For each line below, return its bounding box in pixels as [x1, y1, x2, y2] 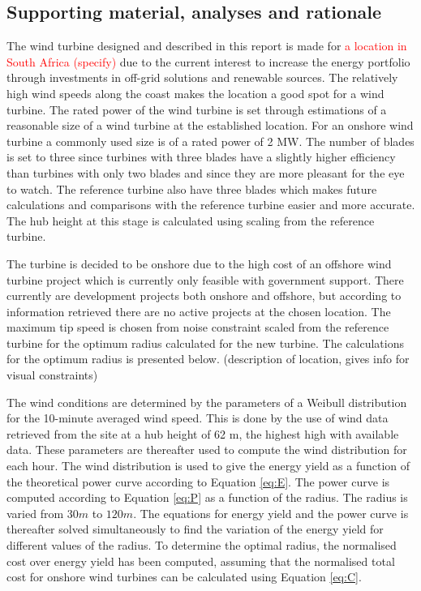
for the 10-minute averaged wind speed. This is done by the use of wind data [6, 409, 389, 426]
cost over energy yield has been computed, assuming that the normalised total [6, 552, 395, 569]
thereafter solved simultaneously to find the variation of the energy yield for [6, 520, 384, 537]
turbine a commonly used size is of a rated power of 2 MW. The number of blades [6, 132, 415, 149]
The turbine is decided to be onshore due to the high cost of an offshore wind [6, 255, 392, 272]
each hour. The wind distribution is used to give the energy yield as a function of [6, 457, 410, 474]
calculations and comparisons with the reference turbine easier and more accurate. [6, 196, 415, 213]
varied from [6, 504, 64, 521]
